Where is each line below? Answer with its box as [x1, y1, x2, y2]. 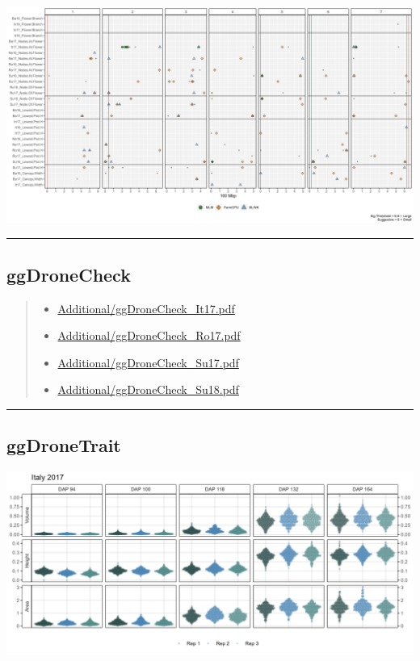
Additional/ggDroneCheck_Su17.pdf [57, 354, 239, 370]
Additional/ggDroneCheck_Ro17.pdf [57, 327, 241, 344]
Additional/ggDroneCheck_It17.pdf [57, 299, 235, 316]
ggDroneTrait [6, 433, 121, 458]
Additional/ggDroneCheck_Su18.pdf [57, 381, 239, 398]
